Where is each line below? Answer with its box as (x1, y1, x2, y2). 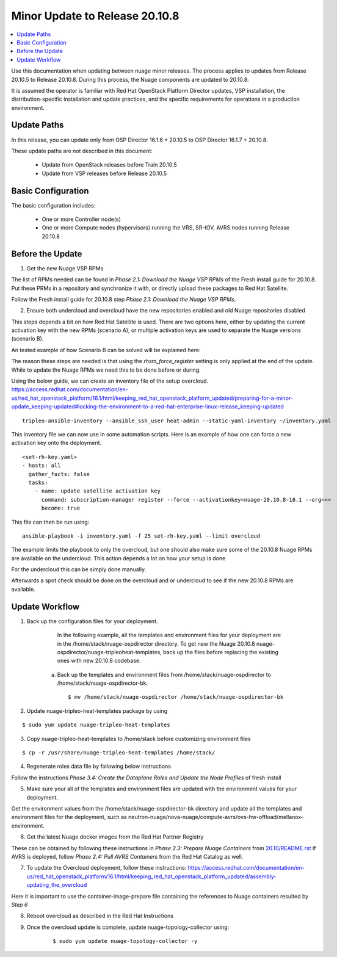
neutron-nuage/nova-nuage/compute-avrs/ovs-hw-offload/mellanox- (128, 814, 304, 821)
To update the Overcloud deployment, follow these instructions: (26, 864, 187, 872)
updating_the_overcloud (26, 881, 87, 889)
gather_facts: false (28, 471, 90, 477)
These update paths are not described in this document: (11, 147, 153, 154)
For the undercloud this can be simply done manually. (11, 566, 147, 573)
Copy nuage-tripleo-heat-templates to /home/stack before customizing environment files (26, 735, 251, 742)
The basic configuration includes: (11, 201, 96, 209)
